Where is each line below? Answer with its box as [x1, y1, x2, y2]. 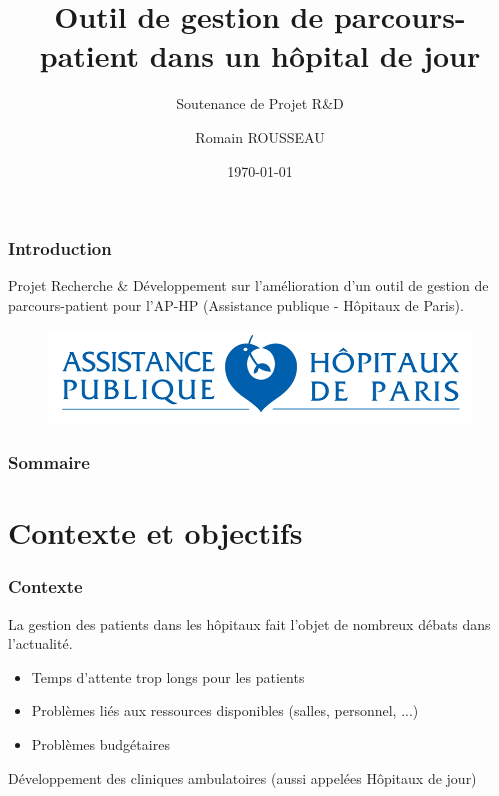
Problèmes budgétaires [31, 733, 170, 754]
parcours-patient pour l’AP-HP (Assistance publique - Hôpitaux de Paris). [8, 294, 464, 315]
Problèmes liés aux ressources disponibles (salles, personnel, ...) [31, 700, 419, 721]
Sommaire [8, 450, 90, 475]
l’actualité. [8, 633, 73, 654]
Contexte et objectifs [8, 512, 303, 553]
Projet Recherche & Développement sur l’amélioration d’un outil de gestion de [8, 275, 489, 296]
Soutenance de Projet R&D [176, 93, 344, 114]
